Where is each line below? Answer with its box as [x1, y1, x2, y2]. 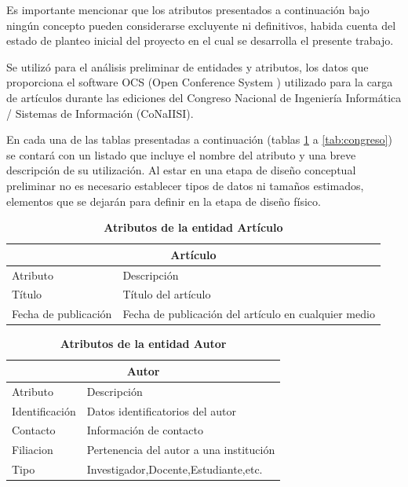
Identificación [12, 402, 76, 419]
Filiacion [12, 441, 53, 458]
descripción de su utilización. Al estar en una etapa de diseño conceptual [6, 162, 356, 178]
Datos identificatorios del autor [86, 402, 236, 419]
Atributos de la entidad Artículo [104, 219, 283, 236]
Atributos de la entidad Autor [60, 335, 227, 352]
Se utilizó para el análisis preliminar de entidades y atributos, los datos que [6, 58, 369, 75]
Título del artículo [122, 286, 211, 302]
